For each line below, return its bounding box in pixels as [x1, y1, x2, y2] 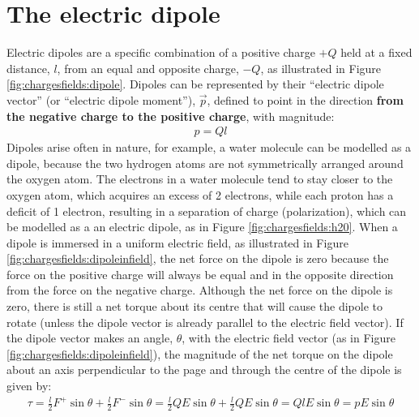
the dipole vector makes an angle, [6, 329, 173, 346]
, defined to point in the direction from [207, 91, 404, 108]
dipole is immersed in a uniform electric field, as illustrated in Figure [6, 234, 348, 251]
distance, [6, 59, 50, 76]
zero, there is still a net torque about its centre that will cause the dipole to [6, 298, 383, 315]
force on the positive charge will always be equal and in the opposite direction [6, 265, 394, 282]
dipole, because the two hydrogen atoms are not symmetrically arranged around [6, 154, 404, 171]
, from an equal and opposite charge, [57, 59, 239, 76]
